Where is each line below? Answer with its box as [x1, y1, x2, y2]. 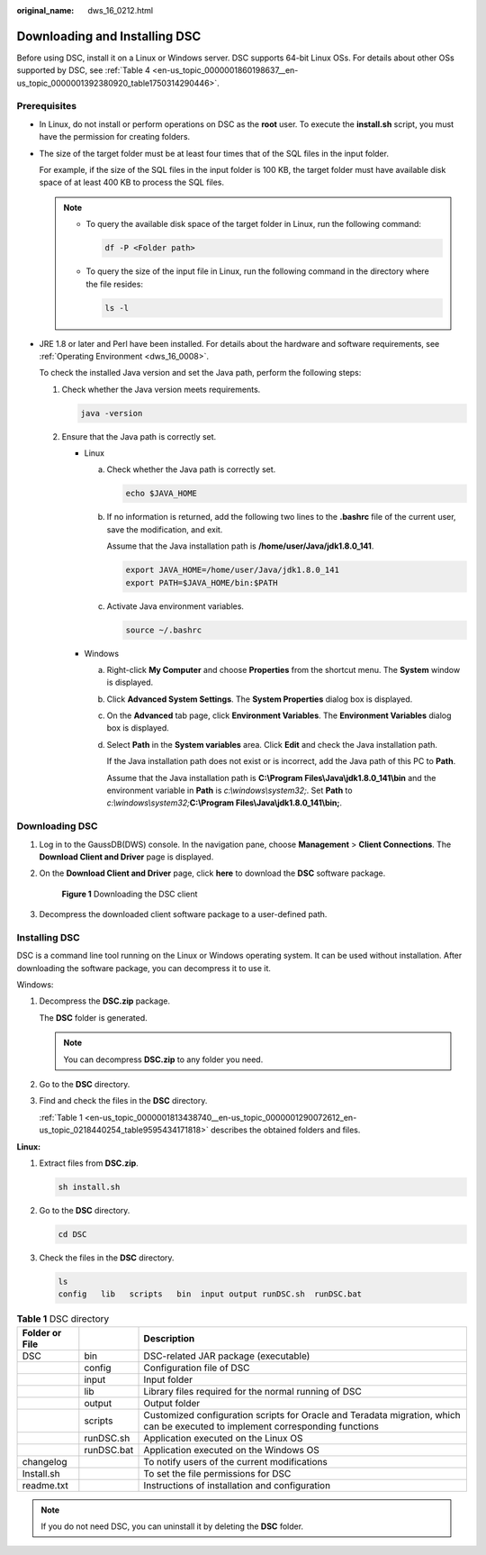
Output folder [143, 1396, 201, 1409]
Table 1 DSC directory [16, 1313, 110, 1325]
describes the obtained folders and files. [210, 1124, 361, 1135]
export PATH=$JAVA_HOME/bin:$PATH [125, 577, 278, 587]
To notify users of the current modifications [143, 1455, 328, 1468]
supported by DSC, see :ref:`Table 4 [16, 65, 150, 76]
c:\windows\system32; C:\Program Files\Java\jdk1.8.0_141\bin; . [106, 797, 342, 808]
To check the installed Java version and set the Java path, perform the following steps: [39, 368, 362, 378]
